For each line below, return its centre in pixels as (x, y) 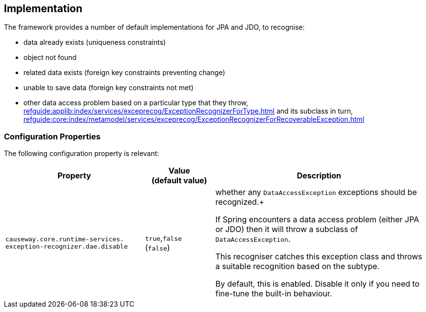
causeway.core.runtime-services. (65, 239)
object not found (50, 58)
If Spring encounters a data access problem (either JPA (317, 220)
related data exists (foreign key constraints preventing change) (124, 73)
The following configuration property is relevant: (82, 154)
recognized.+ (240, 202)
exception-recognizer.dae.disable (67, 247)
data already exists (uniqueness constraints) (95, 42)
